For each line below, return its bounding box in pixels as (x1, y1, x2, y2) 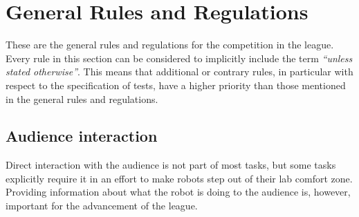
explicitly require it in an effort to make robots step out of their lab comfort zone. (6, 171, 353, 185)
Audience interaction (6, 125, 158, 147)
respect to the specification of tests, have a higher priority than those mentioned (6, 77, 346, 92)
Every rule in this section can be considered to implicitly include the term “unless (6, 50, 353, 65)
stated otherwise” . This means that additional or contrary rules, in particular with (6, 64, 353, 79)
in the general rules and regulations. (6, 91, 158, 106)
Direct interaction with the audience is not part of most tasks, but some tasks (6, 158, 336, 172)
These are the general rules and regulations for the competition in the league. (6, 37, 334, 52)
